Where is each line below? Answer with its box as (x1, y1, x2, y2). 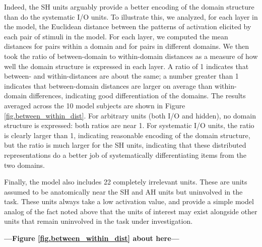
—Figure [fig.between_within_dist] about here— (4, 233, 179, 243)
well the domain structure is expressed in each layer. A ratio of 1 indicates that (4, 60, 249, 71)
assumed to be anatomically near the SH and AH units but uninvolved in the (4, 186, 243, 197)
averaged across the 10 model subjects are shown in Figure (4, 100, 185, 110)
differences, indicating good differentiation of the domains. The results (29, 90, 246, 101)
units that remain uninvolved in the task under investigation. (4, 216, 193, 226)
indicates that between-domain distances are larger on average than (4, 80, 213, 91)
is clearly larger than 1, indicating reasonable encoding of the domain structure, (4, 130, 250, 140)
